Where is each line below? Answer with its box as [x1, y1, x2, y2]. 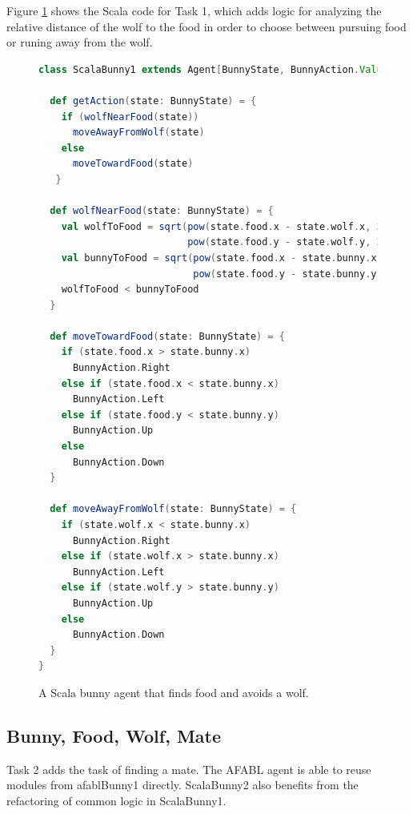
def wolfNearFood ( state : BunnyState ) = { [50, 205, 274, 217]
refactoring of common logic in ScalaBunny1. [6, 792, 227, 808]
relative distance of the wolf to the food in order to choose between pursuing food [6, 18, 407, 34]
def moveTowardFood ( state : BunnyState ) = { [50, 330, 285, 342]
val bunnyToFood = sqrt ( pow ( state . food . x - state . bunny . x [61, 252, 377, 264]
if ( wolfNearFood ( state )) [61, 111, 199, 123]
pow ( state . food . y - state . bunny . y [193, 268, 377, 280]
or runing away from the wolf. [6, 34, 153, 50]
